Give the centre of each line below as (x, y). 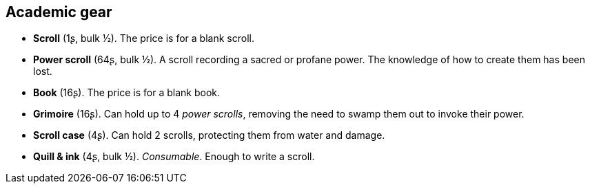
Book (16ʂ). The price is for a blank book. (127, 93)
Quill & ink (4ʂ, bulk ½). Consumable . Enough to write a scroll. (174, 157)
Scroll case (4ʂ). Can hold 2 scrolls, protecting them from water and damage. (209, 135)
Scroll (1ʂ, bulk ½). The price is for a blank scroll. (144, 38)
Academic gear (59, 12)
